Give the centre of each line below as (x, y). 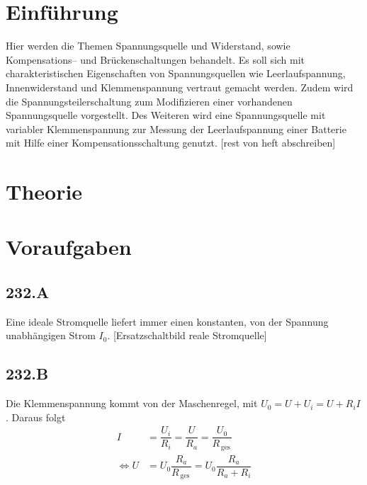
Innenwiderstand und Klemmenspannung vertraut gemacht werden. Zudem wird (180, 87)
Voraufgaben (69, 247)
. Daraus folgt (36, 417)
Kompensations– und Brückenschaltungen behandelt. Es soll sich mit (156, 59)
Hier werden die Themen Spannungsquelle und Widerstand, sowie (148, 46)
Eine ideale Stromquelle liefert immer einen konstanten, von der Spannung (167, 321)
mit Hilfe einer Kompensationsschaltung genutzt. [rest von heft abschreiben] (171, 143)
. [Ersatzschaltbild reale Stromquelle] (187, 335)
